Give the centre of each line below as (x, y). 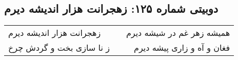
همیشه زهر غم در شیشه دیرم (178, 33)
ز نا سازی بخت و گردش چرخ (59, 48)
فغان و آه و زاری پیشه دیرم (182, 48)
